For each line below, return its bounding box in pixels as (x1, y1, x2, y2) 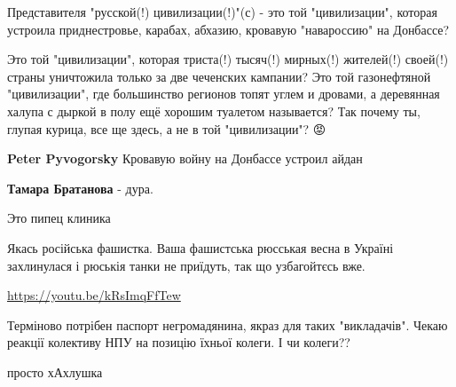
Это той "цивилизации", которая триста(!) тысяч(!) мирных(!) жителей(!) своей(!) (7, 50, 449, 68)
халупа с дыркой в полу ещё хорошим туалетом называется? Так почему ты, (7, 101, 421, 120)
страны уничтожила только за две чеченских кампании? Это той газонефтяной (7, 67, 431, 85)
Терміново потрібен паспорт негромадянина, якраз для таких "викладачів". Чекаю (7, 315, 448, 334)
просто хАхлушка (7, 362, 103, 381)
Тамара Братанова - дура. (7, 178, 153, 197)
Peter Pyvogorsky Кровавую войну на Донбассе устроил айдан (7, 149, 363, 168)
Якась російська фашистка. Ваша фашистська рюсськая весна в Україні (7, 238, 394, 257)
